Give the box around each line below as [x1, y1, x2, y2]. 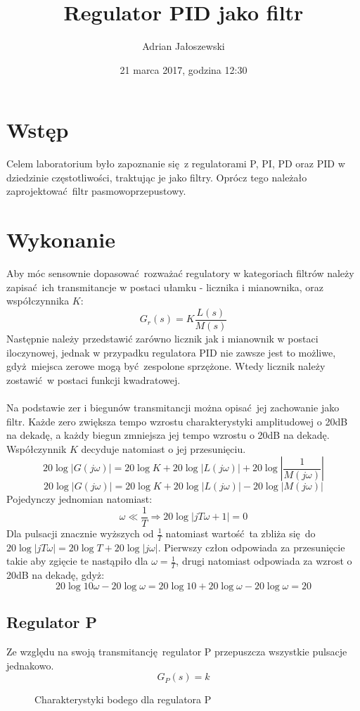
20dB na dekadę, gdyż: [6, 568, 105, 582]
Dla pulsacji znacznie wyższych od [6, 526, 154, 540]
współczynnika [6, 293, 70, 308]
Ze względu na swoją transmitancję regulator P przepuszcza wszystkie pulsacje [6, 644, 347, 659]
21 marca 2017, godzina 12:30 [120, 62, 247, 77]
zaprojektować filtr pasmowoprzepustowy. [6, 184, 186, 198]
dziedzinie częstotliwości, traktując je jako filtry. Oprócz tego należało [6, 169, 307, 184]
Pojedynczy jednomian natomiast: [6, 492, 153, 506]
